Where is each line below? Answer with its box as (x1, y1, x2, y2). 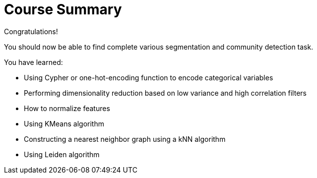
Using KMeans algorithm (24, 119, 104, 128)
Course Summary (4, 1, 122, 18)
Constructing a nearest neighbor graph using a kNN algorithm (24, 134, 226, 143)
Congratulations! (4, 27, 58, 36)
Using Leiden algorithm (24, 150, 100, 159)
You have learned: (4, 58, 63, 66)
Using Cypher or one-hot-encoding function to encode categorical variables (24, 73, 273, 82)
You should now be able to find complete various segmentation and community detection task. (4, 42, 314, 51)
